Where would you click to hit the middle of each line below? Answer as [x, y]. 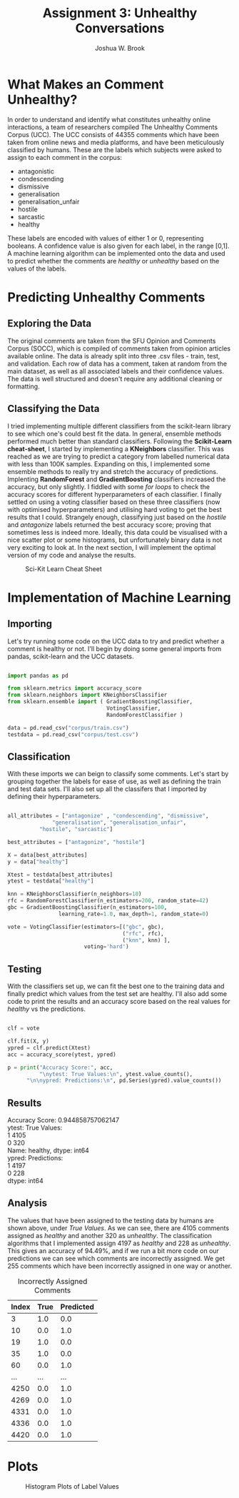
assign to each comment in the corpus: [65, 157]
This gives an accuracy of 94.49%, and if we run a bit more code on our [113, 1250]
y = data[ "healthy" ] [38, 862]
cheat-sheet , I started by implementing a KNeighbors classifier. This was [116, 448]
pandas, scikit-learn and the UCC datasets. [71, 656]
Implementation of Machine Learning [119, 597]
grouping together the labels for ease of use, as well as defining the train [114, 781]
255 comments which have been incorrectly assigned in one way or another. [120, 1266]
